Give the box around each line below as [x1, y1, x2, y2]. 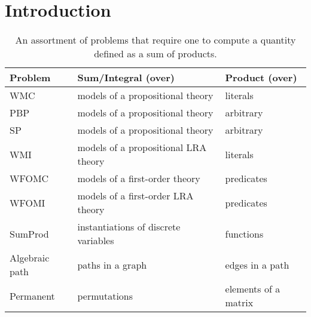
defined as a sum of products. [94, 47, 217, 61]
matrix [225, 296, 254, 310]
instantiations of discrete [77, 220, 181, 234]
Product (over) [225, 70, 297, 85]
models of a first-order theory [77, 171, 200, 186]
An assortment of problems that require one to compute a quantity [15, 33, 296, 47]
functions [225, 226, 264, 241]
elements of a [225, 282, 280, 296]
